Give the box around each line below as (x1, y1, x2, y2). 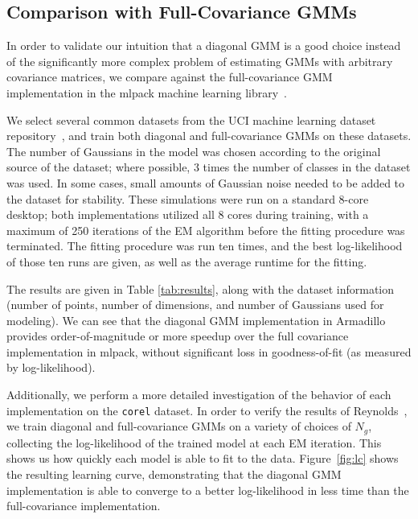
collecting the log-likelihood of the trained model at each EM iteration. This (6, 434, 382, 451)
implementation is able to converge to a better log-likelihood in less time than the (6, 481, 409, 498)
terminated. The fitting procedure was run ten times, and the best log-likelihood (6, 237, 403, 254)
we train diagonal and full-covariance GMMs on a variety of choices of (6, 418, 351, 435)
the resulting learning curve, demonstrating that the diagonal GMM (6, 465, 342, 482)
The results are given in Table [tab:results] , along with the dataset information (6, 280, 395, 297)
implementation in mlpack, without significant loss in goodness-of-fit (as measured (6, 343, 412, 360)
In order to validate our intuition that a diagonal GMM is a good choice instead (6, 37, 401, 54)
